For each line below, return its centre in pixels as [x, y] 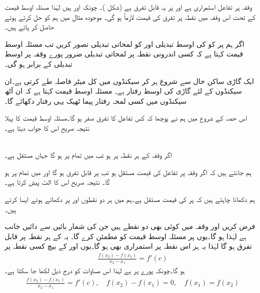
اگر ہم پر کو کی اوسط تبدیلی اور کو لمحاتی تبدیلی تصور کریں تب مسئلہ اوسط [125, 43]
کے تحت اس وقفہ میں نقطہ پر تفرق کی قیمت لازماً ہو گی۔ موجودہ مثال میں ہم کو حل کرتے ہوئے [130, 17]
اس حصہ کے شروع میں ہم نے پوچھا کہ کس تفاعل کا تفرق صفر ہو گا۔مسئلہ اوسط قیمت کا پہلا [126, 118]
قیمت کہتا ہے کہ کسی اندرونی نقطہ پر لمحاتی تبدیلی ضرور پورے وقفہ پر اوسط [124, 54]
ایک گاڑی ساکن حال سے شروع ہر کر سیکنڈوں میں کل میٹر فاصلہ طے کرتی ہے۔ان [129, 81]
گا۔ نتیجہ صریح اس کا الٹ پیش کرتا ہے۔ [57, 182]
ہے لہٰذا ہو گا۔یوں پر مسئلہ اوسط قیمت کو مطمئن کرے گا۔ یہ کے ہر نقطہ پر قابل [125, 236]
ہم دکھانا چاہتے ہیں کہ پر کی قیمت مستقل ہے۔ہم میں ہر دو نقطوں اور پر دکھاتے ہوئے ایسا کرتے [130, 199]
